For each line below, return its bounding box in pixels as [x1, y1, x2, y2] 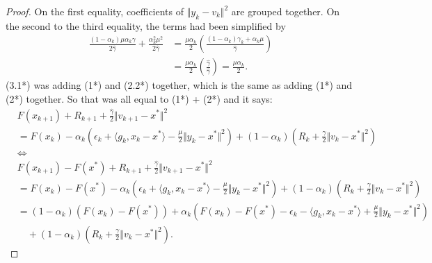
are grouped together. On [231, 4, 340, 18]
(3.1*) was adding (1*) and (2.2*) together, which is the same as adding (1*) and [6, 78, 353, 92]
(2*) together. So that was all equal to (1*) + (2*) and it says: [6, 92, 273, 106]
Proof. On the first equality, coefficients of [6, 4, 184, 18]
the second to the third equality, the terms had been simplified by [6, 18, 286, 33]
